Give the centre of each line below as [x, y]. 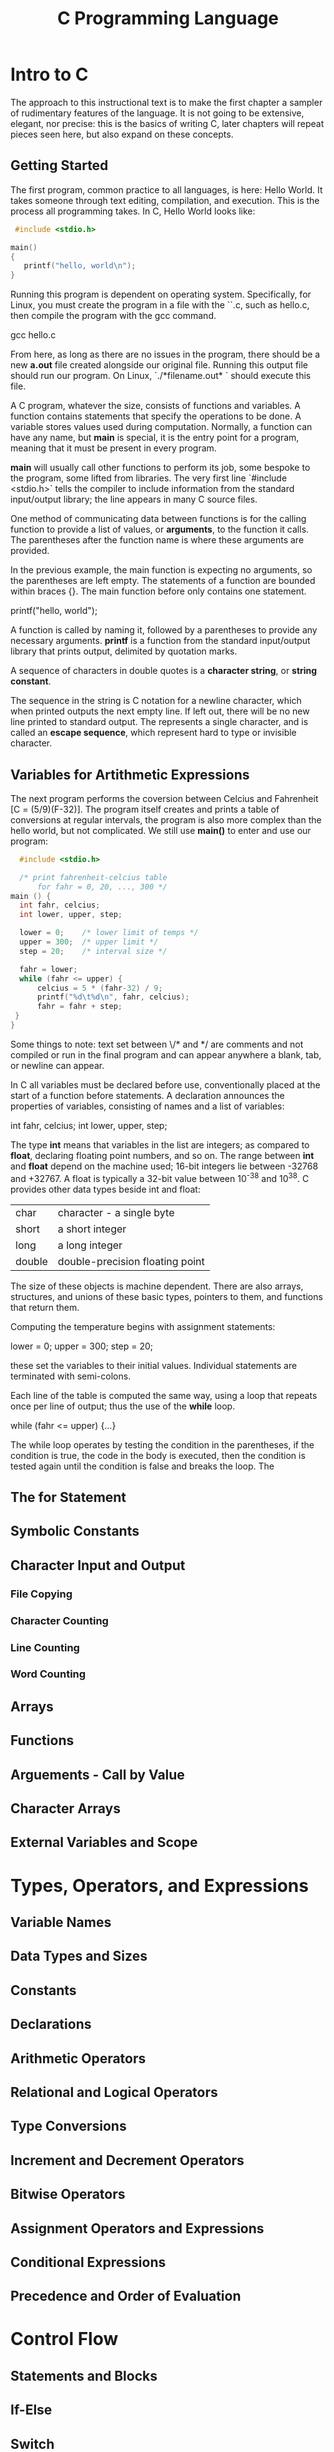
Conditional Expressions [88, 2262]
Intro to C [49, 74]
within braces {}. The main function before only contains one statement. [158, 591]
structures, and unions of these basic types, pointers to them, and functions [166, 1296]
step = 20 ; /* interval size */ [93, 951]
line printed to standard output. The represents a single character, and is [159, 722]
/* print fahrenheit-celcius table [93, 877]
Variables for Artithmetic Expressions [130, 774]
